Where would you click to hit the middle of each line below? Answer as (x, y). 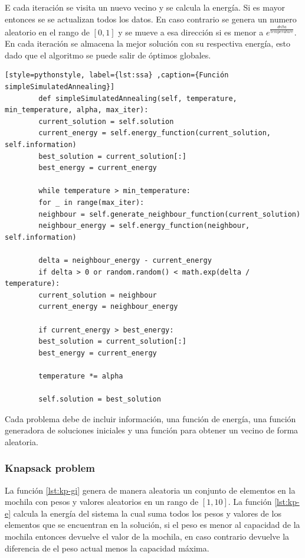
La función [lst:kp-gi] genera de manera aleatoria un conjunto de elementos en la (150, 490)
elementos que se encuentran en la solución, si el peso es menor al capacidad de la (152, 525)
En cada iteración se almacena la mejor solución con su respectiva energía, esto (148, 43)
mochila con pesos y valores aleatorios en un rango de (102, 502)
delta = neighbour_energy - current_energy (125, 260)
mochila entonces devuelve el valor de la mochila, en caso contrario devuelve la (147, 536)
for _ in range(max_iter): (91, 203)
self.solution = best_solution (100, 399)
